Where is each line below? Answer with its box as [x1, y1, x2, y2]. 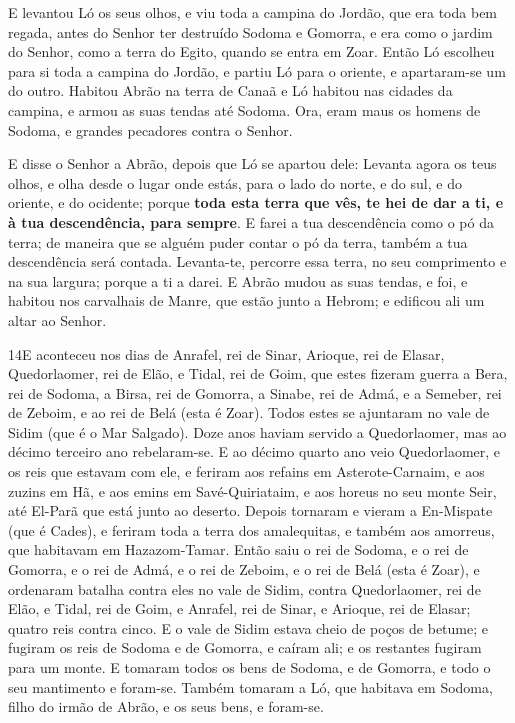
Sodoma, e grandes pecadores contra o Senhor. [8, 119, 293, 140]
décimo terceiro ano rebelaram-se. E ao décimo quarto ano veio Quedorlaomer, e [8, 441, 501, 462]
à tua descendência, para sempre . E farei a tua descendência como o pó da [8, 211, 494, 232]
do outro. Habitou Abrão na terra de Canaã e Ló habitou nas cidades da [8, 80, 453, 101]
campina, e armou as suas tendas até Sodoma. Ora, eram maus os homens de [8, 99, 481, 120]
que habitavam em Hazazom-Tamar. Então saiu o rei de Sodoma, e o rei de [8, 539, 469, 560]
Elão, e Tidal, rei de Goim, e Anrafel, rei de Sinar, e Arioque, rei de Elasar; [8, 598, 471, 619]
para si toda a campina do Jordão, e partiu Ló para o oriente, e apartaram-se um [8, 60, 506, 81]
